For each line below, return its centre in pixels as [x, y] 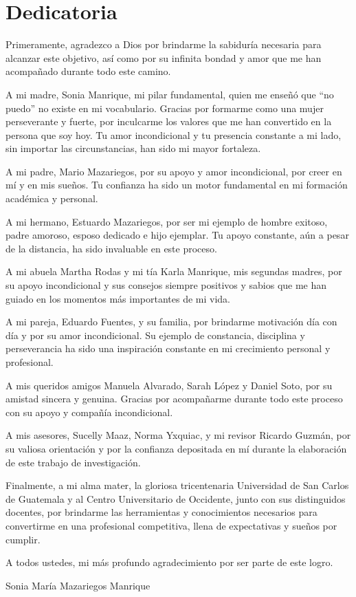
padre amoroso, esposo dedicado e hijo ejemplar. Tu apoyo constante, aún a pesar [177, 235]
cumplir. [23, 539]
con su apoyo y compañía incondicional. [89, 412]
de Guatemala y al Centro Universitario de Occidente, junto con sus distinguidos [176, 498]
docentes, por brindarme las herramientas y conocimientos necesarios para [162, 512]
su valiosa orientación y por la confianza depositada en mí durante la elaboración [176, 448]
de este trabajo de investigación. [73, 462]
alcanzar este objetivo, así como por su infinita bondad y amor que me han [164, 57]
